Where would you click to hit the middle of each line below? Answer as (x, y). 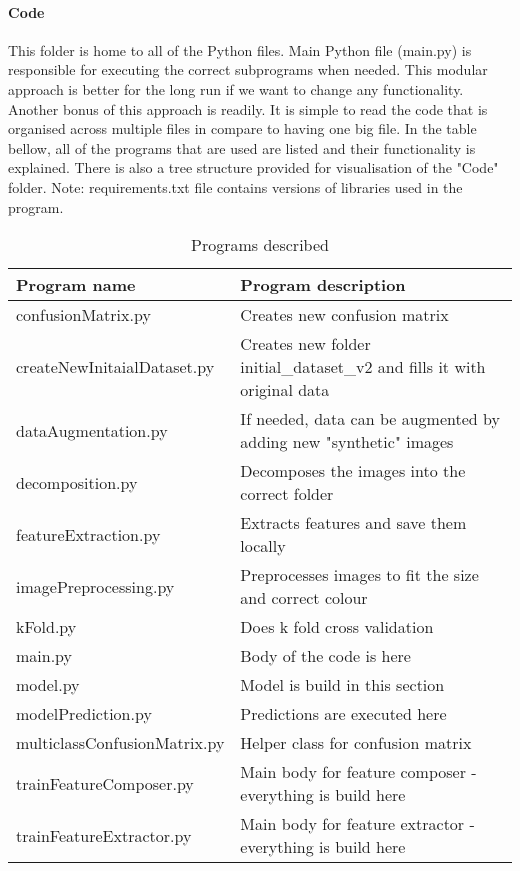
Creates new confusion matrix (344, 315)
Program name (76, 285)
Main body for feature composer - (358, 772)
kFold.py (46, 627)
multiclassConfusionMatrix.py (120, 743)
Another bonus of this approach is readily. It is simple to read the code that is (248, 108)
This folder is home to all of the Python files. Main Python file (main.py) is (240, 49)
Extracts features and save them (353, 523)
